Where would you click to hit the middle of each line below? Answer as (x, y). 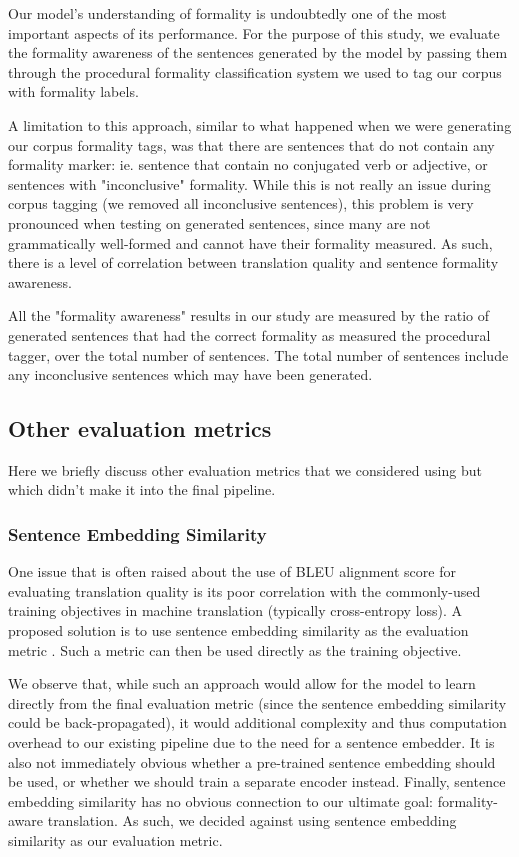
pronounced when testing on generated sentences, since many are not (219, 222)
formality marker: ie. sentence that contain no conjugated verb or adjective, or (248, 164)
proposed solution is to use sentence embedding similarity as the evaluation (238, 630)
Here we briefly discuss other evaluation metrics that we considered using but (245, 469)
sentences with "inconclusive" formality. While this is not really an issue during (249, 183)
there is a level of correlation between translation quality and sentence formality (253, 262)
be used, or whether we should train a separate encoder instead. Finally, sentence (257, 781)
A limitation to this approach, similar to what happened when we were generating (260, 124)
